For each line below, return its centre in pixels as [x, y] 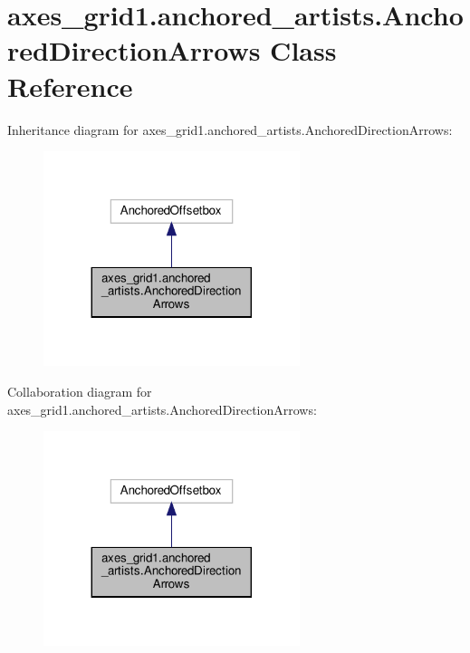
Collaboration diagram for [80, 391]
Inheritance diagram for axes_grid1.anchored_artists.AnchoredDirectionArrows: [230, 129]
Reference [70, 86]
